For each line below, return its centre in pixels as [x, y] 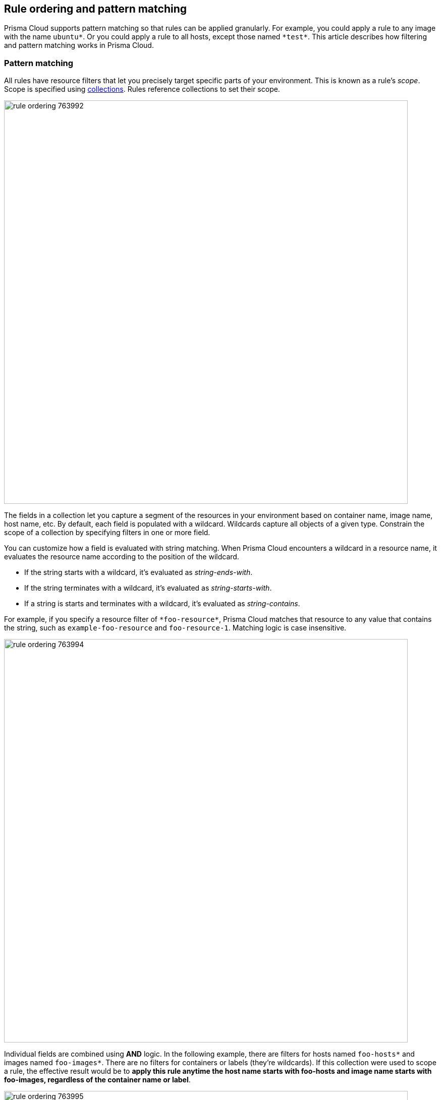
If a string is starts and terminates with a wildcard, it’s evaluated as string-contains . [162, 604]
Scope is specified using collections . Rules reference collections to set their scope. [142, 89]
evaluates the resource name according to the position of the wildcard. [122, 557]
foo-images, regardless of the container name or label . [97, 1080]
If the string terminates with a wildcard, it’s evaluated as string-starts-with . [148, 588]
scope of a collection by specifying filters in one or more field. [107, 533]
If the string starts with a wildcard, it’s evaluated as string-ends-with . [139, 572]
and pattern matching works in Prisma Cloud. [79, 45]
